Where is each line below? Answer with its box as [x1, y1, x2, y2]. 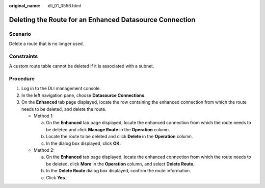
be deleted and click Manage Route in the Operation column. [46, 126, 170, 132]
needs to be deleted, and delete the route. [21, 106, 106, 112]
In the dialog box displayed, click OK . [46, 140, 121, 146]
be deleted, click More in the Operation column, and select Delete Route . [46, 161, 195, 166]
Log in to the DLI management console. [21, 86, 101, 92]
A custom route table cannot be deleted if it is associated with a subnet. [9, 63, 154, 69]
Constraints [9, 53, 38, 60]
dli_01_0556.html [48, 3, 81, 8]
